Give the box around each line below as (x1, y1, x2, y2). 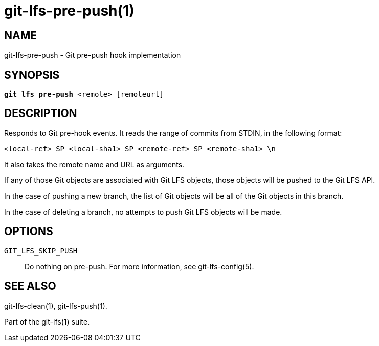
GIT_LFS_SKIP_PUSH (4, 246, 78, 255)
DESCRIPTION (4, 107, 77, 120)
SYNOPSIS (4, 68, 60, 81)
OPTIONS (4, 225, 53, 238)
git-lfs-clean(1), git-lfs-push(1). (4, 301, 107, 310)
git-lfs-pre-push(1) (4, 2, 135, 19)
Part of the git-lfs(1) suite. (4, 317, 90, 326)
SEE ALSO (4, 280, 56, 293)
